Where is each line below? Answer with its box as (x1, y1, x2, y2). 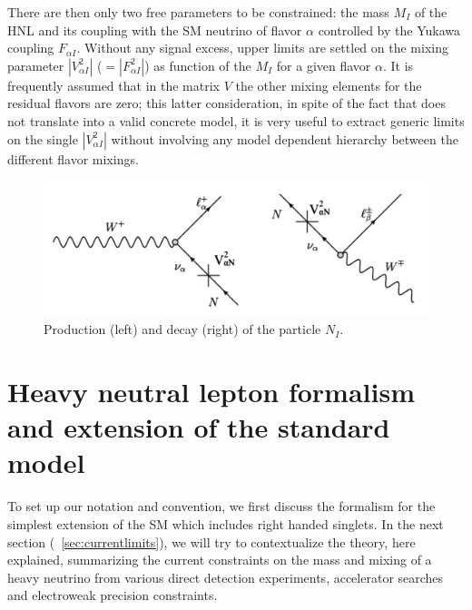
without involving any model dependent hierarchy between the (111, 129, 458, 148)
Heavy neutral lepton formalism (7, 373, 415, 409)
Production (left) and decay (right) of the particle (44, 320, 321, 339)
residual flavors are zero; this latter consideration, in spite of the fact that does (7, 93, 446, 113)
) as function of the (144, 55, 251, 74)
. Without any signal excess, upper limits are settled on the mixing (76, 38, 448, 57)
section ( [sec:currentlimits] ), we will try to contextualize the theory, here (7, 532, 416, 551)
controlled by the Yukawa (318, 20, 461, 39)
